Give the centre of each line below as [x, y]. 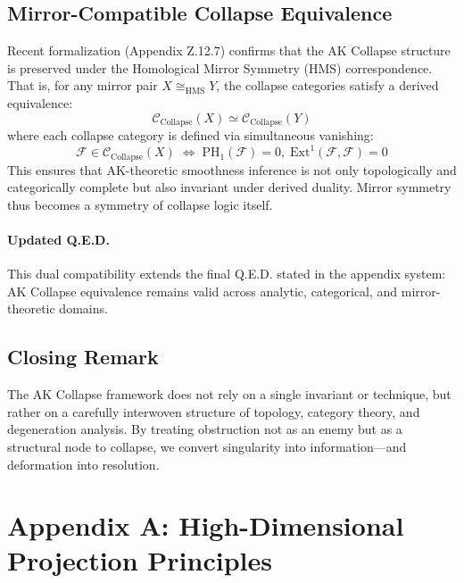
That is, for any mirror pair [83, 85]
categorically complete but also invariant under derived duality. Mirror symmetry [229, 187]
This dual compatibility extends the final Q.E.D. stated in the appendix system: [227, 274]
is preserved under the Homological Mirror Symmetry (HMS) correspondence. [220, 67]
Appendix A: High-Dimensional [206, 525]
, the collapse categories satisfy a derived [327, 85]
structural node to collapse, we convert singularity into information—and [207, 446]
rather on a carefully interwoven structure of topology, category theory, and [214, 411]
